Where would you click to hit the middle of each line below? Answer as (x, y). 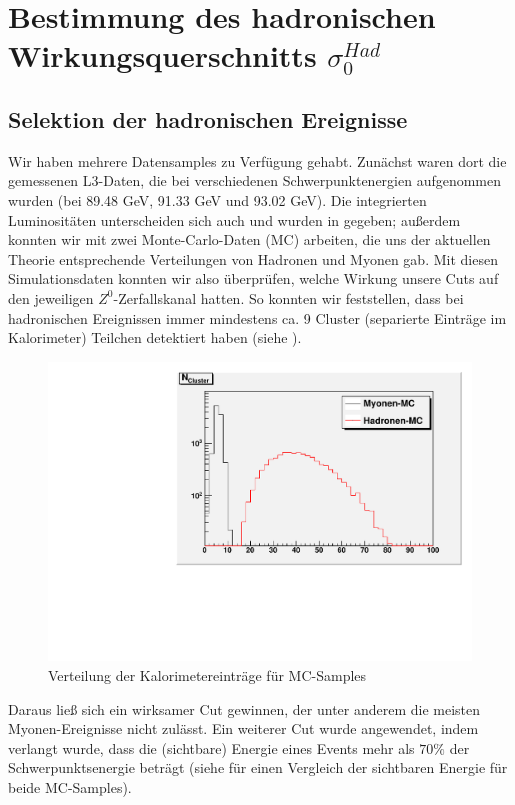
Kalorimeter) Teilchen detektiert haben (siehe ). (155, 337)
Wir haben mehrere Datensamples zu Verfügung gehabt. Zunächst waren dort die (257, 160)
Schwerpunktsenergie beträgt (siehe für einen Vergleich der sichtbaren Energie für (258, 767)
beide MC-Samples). (70, 786)
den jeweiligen (51, 297)
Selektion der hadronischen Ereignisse (208, 118)
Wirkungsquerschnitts (162, 55)
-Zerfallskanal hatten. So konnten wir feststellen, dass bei (288, 297)
